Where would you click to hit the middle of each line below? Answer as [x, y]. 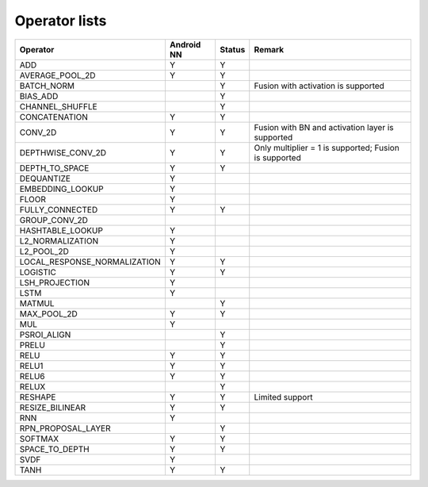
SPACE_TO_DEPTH [55, 449]
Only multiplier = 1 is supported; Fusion [327, 148]
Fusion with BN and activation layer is [324, 127]
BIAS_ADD [39, 96]
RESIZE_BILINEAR [53, 407]
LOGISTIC [38, 272]
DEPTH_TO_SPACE [54, 168]
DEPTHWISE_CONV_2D [63, 152]
